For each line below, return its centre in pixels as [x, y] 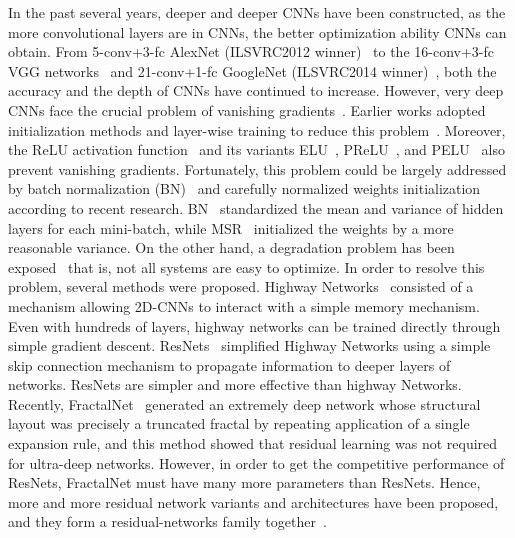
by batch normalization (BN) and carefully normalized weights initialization [244, 188]
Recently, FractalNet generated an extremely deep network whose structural [244, 403]
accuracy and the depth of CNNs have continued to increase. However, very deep [256, 90]
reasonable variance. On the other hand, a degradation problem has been [231, 247]
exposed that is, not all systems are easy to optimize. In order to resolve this [246, 266]
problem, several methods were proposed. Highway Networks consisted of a [241, 286]
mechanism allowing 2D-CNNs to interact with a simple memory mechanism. [244, 305]
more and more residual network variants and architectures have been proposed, [253, 501]
